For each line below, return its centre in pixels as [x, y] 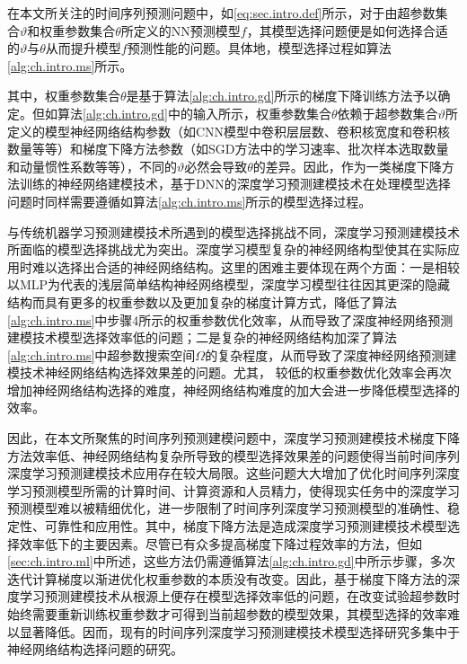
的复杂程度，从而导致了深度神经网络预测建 [331, 354]
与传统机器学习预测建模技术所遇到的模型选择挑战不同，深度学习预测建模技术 [233, 231]
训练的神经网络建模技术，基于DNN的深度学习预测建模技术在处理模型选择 [235, 184]
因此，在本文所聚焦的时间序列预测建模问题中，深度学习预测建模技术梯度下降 [233, 438]
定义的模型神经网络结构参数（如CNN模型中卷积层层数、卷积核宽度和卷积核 [229, 131]
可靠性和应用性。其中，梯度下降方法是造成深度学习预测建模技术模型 [246, 526]
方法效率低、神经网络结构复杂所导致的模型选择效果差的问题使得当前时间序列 [233, 455]
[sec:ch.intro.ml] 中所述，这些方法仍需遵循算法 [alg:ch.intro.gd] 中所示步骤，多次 [231, 561]
